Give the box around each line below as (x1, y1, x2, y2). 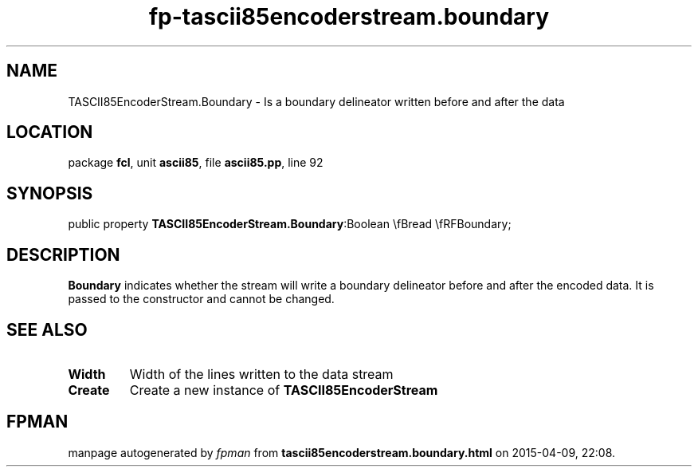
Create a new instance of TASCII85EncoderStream (129, 381, 438, 398)
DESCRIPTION (6, 244, 120, 265)
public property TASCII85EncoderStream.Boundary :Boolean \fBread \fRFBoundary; (68, 217, 512, 231)
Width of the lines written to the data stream (129, 365, 394, 382)
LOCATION (6, 122, 93, 143)
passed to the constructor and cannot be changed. (68, 292, 335, 306)
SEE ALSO (6, 319, 88, 340)
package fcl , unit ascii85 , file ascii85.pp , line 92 (68, 156, 324, 170)
